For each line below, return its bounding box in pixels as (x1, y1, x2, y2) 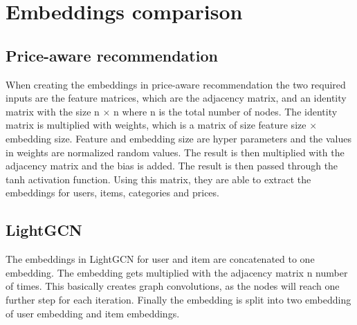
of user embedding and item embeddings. (6, 306, 180, 320)
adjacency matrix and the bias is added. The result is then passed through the (6, 158, 338, 173)
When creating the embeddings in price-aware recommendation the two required (6, 77, 346, 91)
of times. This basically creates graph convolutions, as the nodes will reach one (6, 279, 340, 293)
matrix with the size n (6, 104, 100, 118)
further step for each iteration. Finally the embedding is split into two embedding (6, 292, 351, 306)
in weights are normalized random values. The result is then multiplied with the (6, 145, 345, 159)
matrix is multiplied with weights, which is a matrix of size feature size (6, 118, 306, 132)
